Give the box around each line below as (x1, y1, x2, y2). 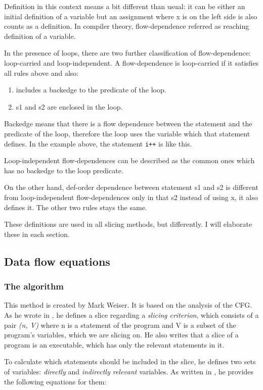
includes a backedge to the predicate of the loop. (16, 84, 166, 95)
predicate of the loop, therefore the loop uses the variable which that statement (4, 128, 250, 138)
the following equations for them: (4, 376, 107, 386)
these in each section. (4, 228, 70, 239)
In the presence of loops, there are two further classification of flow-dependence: (4, 47, 251, 58)
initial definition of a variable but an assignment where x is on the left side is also (4, 11, 257, 21)
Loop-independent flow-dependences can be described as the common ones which (4, 155, 255, 166)
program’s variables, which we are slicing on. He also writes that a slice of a (4, 329, 239, 340)
